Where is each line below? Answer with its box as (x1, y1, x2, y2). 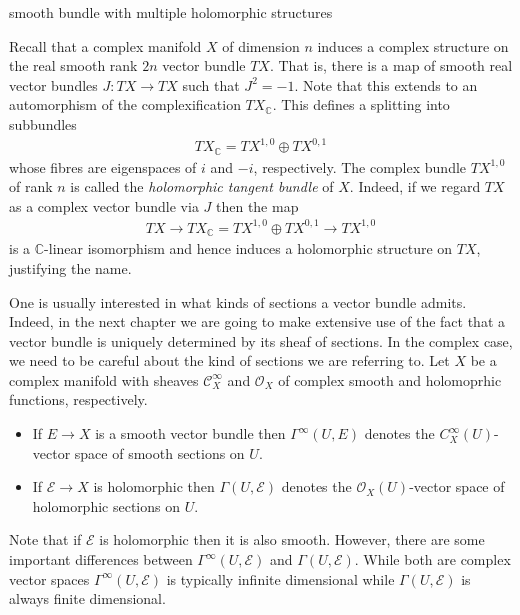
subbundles (9, 113, 77, 134)
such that (182, 74, 240, 95)
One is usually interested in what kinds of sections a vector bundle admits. (9, 291, 467, 312)
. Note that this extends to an (294, 74, 478, 95)
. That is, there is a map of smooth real (269, 55, 513, 76)
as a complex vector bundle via (9, 195, 199, 216)
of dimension (222, 35, 300, 56)
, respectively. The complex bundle (253, 156, 467, 177)
